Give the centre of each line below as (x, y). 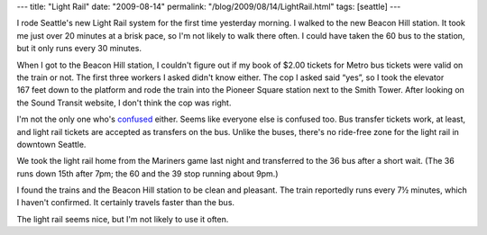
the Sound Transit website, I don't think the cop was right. (124, 103)
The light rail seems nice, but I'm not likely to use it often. (123, 219)
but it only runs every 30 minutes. (79, 49)
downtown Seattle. (51, 144)
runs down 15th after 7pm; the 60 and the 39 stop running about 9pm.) (147, 173)
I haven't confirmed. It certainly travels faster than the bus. (125, 203)
